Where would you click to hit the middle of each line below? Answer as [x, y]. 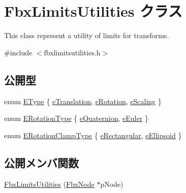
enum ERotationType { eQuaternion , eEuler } [76, 118]
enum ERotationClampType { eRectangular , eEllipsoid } [93, 135]
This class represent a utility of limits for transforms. [87, 35]
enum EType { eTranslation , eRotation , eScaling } [83, 101]
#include [18, 52]
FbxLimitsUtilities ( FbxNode [49, 184]
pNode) [112, 184]
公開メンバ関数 [41, 162]
